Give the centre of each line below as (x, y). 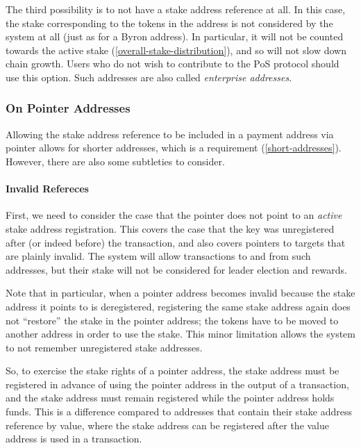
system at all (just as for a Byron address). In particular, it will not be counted (175, 36)
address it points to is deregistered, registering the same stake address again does (178, 306)
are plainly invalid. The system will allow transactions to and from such (158, 256)
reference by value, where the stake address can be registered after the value (168, 425)
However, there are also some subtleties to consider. (115, 161)
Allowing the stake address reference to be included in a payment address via (170, 134)
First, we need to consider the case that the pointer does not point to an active (174, 215)
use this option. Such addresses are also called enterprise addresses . (149, 77)
